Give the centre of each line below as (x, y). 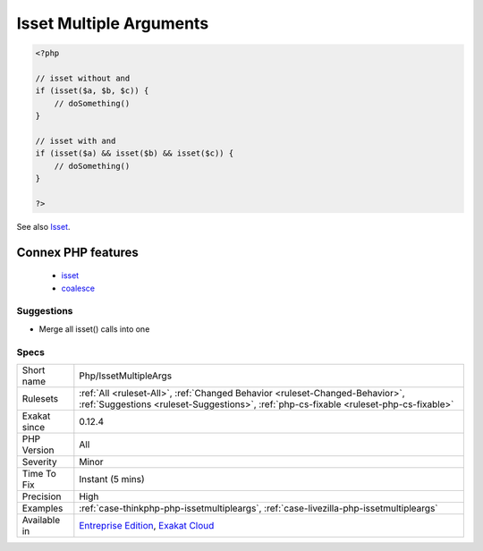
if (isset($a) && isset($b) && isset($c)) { (135, 153)
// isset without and (83, 78)
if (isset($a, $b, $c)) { (92, 91)
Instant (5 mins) (112, 479)
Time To (39, 473)
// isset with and (76, 140)
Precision (42, 496)
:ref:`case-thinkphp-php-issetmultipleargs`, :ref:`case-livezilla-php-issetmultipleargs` (258, 508)
